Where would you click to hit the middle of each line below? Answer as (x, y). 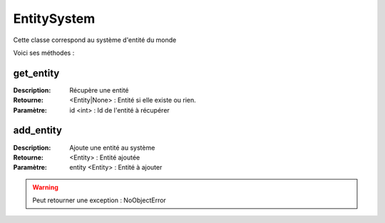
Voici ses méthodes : (44, 53)
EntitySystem (54, 19)
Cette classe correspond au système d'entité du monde (95, 40)
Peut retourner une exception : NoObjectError (99, 200)
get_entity (36, 73)
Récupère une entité (99, 90)
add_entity (37, 131)
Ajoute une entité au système (112, 147)
